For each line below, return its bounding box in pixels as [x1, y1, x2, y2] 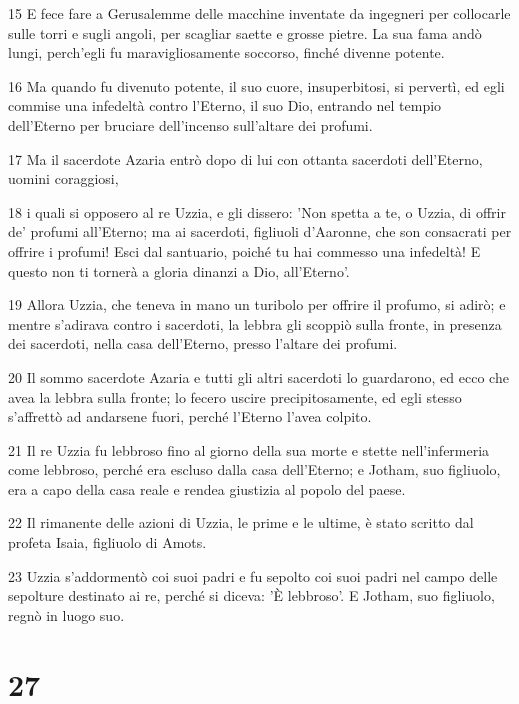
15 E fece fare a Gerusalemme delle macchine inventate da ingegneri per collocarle [8, 3, 511, 23]
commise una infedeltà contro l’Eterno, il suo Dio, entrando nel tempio [8, 95, 442, 116]
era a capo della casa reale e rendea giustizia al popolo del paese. [8, 478, 406, 499]
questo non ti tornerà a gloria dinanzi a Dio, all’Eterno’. [8, 260, 350, 281]
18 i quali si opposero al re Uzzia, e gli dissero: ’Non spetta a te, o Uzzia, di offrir [8, 201, 506, 222]
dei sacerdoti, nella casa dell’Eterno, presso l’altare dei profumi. [8, 333, 398, 354]
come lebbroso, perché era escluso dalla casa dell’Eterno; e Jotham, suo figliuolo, [8, 459, 501, 480]
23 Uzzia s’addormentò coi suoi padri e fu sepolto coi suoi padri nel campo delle [8, 565, 498, 586]
